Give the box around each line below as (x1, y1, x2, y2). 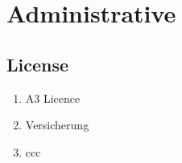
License (6, 51, 69, 76)
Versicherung (25, 116, 89, 133)
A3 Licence (25, 89, 81, 106)
